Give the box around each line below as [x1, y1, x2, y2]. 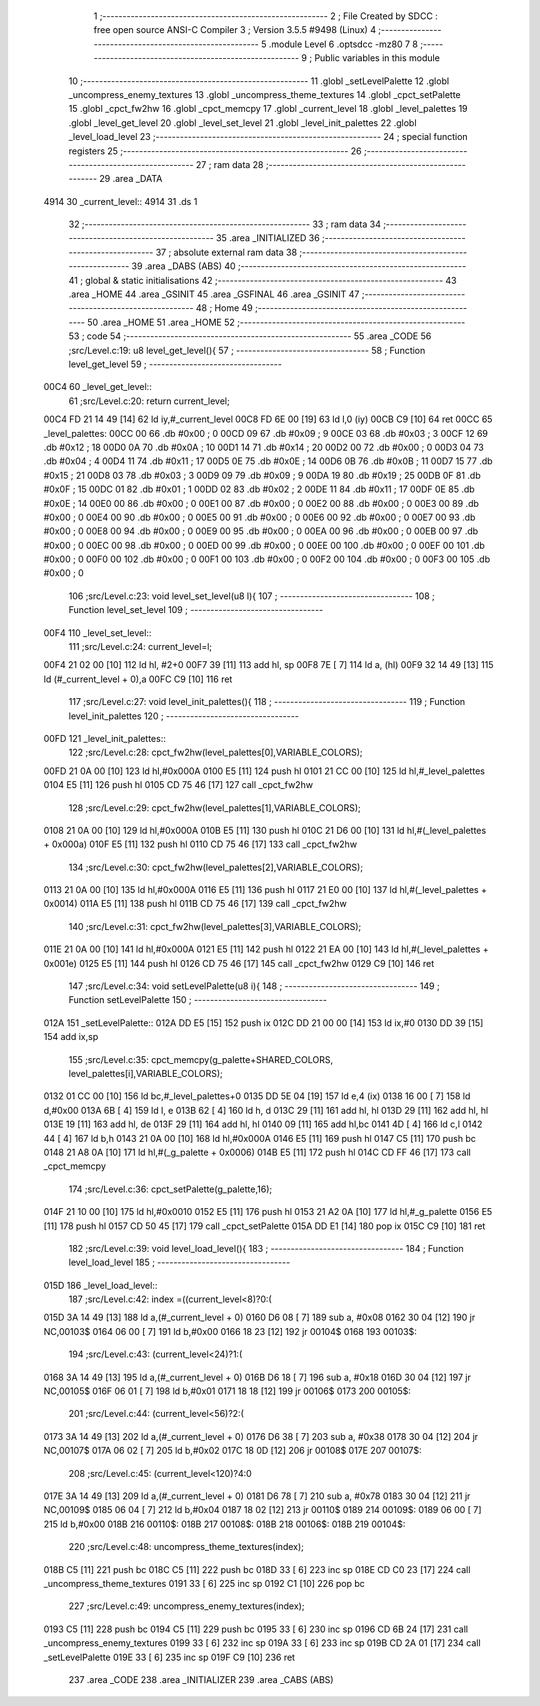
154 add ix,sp [43, 1031, 99, 1043]
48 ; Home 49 [195, 302, 254, 314]
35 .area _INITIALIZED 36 [215, 232, 320, 244]
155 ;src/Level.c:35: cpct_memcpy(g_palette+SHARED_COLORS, [68, 1053, 334, 1065]
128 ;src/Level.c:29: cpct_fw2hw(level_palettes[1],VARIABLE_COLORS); [68, 801, 362, 814]
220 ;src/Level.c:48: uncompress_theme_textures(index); [68, 1541, 305, 1553]
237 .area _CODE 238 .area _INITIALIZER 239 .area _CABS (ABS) [68, 1673, 334, 1685]
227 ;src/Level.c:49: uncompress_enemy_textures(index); [68, 1600, 305, 1612]
